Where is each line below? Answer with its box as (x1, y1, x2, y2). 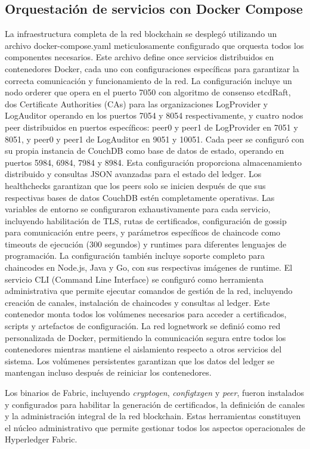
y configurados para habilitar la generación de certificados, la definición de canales (5, 398, 305, 410)
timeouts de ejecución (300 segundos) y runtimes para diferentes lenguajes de (5, 237, 287, 250)
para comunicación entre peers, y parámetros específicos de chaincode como (5, 226, 281, 239)
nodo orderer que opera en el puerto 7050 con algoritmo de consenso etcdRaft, (5, 86, 291, 98)
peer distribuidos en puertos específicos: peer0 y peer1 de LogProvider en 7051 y (5, 120, 298, 133)
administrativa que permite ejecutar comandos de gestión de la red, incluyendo (5, 284, 293, 297)
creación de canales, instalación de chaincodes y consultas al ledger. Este (5, 296, 270, 308)
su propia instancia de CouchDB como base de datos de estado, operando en (5, 144, 284, 157)
